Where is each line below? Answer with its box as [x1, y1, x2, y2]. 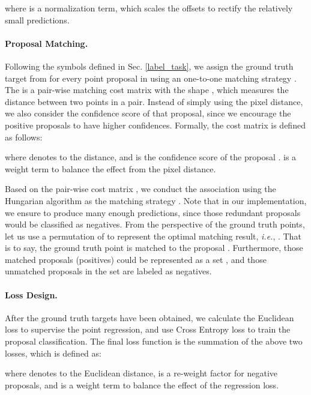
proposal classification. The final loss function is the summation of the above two [5, 335, 303, 348]
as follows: [5, 130, 43, 143]
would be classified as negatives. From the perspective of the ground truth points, [5, 218, 305, 231]
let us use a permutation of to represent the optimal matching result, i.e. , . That [5, 229, 301, 242]
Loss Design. [5, 288, 58, 301]
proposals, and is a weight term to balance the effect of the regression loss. [5, 378, 279, 391]
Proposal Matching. [5, 37, 88, 49]
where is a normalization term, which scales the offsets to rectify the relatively [5, 2, 293, 14]
